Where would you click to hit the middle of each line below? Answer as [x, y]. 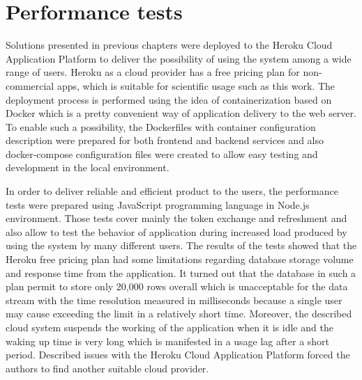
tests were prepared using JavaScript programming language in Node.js [158, 204]
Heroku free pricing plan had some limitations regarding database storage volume [180, 259]
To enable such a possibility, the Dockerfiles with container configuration [161, 126]
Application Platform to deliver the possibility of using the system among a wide [179, 58]
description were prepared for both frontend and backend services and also [165, 140]
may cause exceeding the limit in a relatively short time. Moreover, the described [179, 314]
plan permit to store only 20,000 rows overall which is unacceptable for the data [177, 286]
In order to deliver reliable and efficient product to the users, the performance [172, 191]
